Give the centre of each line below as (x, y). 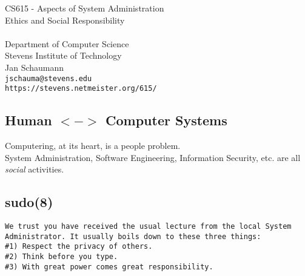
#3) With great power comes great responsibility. (109, 267)
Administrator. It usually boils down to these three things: (133, 236)
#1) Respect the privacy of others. (79, 247)
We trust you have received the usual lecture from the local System (148, 227)
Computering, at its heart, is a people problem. (93, 146)
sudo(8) (29, 202)
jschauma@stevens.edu (49, 78)
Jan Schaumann (35, 67)
